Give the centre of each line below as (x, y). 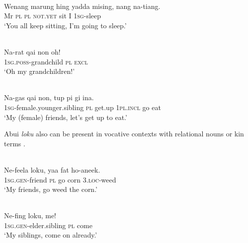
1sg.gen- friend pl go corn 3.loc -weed (60, 179)
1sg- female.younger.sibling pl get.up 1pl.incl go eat (83, 107)
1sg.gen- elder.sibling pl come (48, 225)
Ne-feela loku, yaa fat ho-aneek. (52, 169)
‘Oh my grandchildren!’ (40, 71)
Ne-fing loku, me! (30, 215)
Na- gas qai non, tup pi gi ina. (49, 97)
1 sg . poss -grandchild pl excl (46, 61)
